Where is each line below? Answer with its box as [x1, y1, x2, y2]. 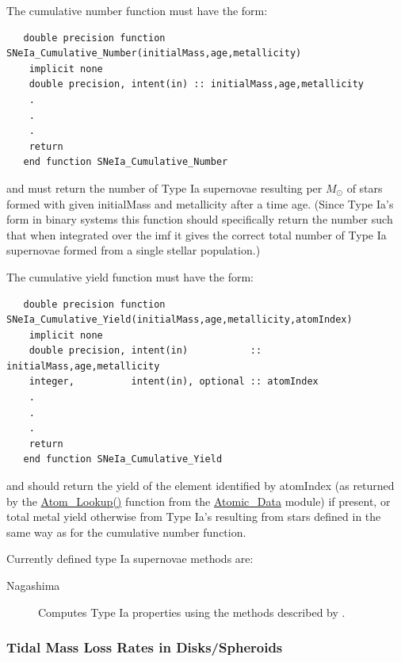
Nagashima [6, 577, 60, 593]
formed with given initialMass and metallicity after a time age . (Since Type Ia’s [6, 195, 394, 212]
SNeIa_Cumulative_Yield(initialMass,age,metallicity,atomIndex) [6, 314, 353, 326]
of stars [346, 179, 383, 196]
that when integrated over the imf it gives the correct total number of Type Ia [6, 226, 387, 243]
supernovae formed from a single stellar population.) [6, 242, 261, 258]
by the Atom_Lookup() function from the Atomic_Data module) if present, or [6, 492, 391, 509]
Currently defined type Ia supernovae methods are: [6, 550, 254, 567]
